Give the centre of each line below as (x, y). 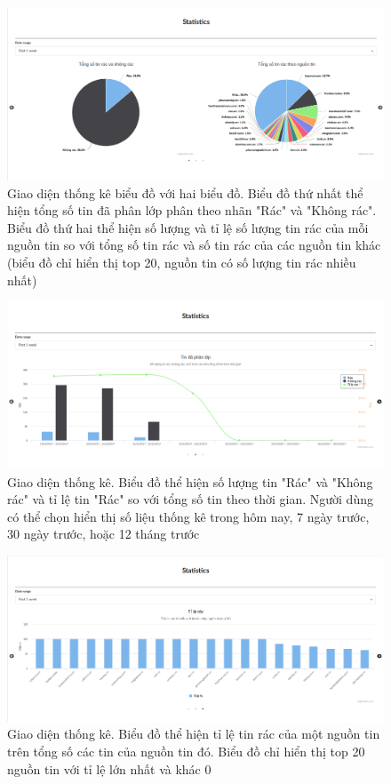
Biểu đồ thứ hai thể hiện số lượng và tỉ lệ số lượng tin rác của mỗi (188, 227)
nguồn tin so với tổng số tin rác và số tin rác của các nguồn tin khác (194, 245)
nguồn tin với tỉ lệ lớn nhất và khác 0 (109, 768)
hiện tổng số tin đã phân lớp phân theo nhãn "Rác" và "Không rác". (192, 210)
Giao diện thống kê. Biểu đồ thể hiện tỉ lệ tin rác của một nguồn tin (194, 734)
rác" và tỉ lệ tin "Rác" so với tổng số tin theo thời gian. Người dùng (190, 499)
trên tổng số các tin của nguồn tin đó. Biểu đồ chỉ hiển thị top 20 (186, 752)
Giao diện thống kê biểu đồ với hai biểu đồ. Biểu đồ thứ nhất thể (185, 192)
